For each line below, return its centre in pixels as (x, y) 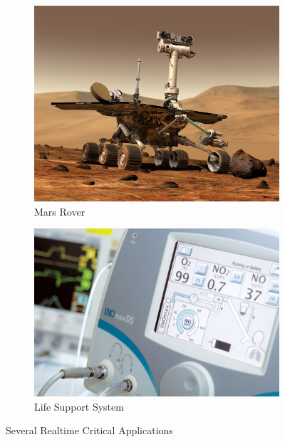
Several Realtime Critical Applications (89, 430)
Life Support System (79, 406)
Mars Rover (60, 211)
